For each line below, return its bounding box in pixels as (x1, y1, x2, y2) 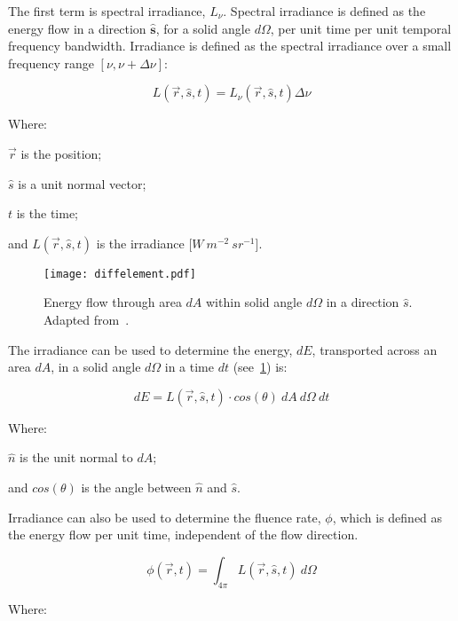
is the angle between (81, 477, 192, 496)
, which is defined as (332, 507, 443, 526)
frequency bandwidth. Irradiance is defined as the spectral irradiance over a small (8, 36, 452, 55)
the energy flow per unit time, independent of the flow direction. (8, 525, 359, 544)
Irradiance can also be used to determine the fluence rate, (8, 507, 321, 526)
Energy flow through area (43, 293, 182, 311)
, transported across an (312, 340, 438, 358)
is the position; (20, 144, 102, 162)
